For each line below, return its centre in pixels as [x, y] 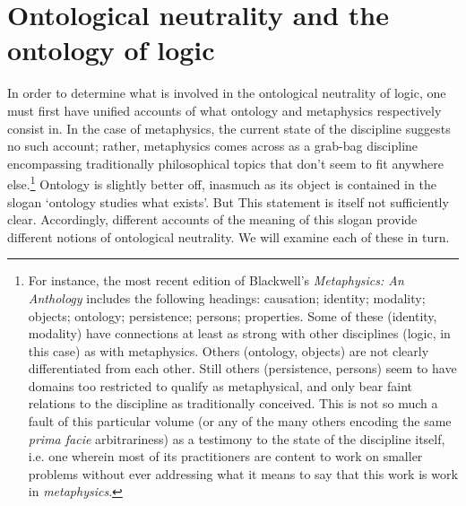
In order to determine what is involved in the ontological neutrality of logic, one [227, 93]
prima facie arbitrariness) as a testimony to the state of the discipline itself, [237, 438]
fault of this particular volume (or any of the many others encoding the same [240, 421]
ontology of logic [111, 50]
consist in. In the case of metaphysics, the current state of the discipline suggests [229, 128]
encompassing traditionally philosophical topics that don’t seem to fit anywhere [225, 163]
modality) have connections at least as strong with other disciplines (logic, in [239, 333]
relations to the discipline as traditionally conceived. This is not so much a [233, 403]
